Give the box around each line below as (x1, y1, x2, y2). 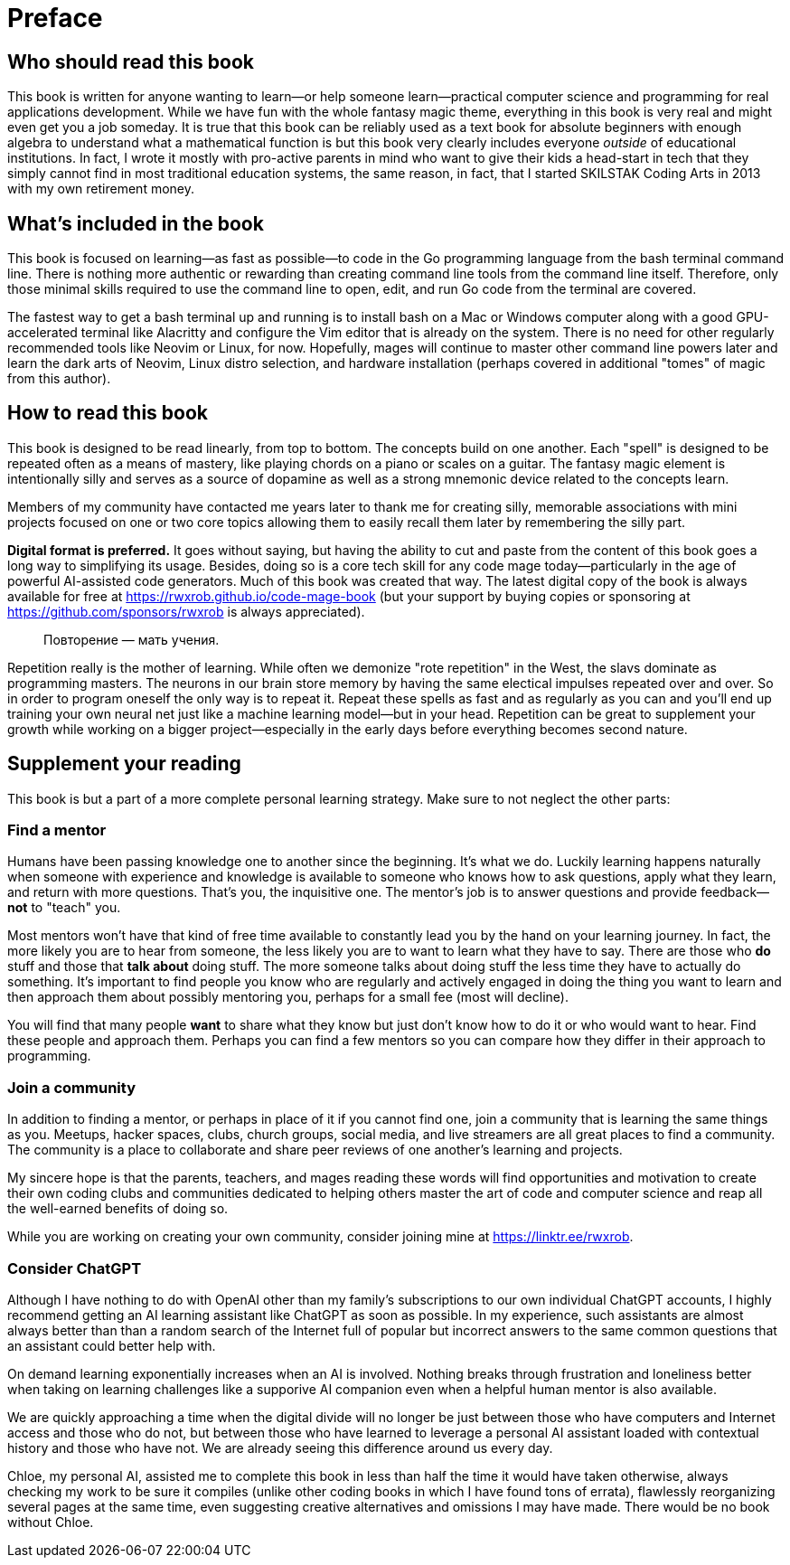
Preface (7, 3, 103, 33)
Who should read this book (7, 50, 254, 73)
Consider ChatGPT (7, 1259, 142, 1277)
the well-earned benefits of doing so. (7, 1201, 229, 1217)
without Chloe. (7, 1513, 94, 1530)
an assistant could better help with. (7, 1337, 216, 1353)
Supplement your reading (7, 752, 241, 776)
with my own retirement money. (7, 181, 195, 197)
